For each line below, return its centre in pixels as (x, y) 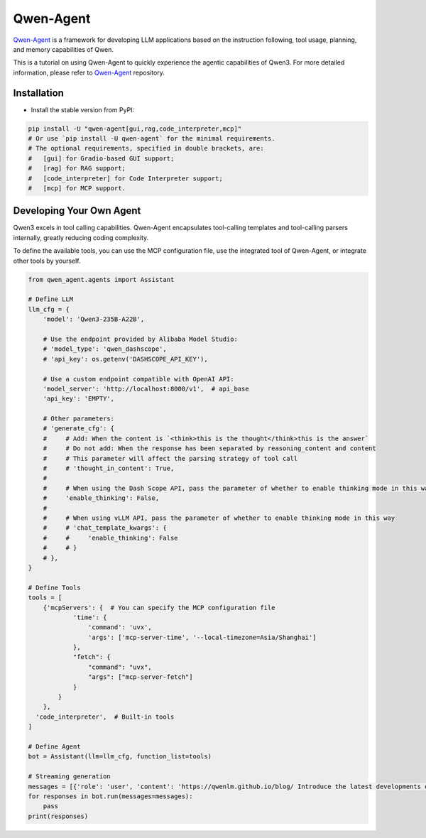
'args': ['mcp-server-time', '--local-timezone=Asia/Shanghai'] (202, 637)
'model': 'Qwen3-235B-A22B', (94, 319)
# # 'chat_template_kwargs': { (105, 528)
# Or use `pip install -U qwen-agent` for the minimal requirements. (152, 138)
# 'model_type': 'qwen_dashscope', (105, 349)
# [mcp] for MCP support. (77, 188)
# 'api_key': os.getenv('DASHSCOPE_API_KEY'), (126, 359)
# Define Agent (54, 746)
